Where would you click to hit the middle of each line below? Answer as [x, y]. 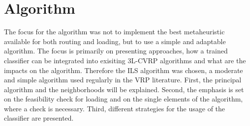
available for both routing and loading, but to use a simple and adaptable [115, 41]
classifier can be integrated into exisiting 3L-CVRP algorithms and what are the [125, 60]
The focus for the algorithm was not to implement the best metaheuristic [114, 32]
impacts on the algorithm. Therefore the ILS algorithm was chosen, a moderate [124, 70]
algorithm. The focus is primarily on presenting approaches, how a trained [116, 51]
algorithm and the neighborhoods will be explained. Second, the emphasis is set [124, 89]
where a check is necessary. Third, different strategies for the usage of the [115, 108]
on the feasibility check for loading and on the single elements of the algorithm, [124, 99]
